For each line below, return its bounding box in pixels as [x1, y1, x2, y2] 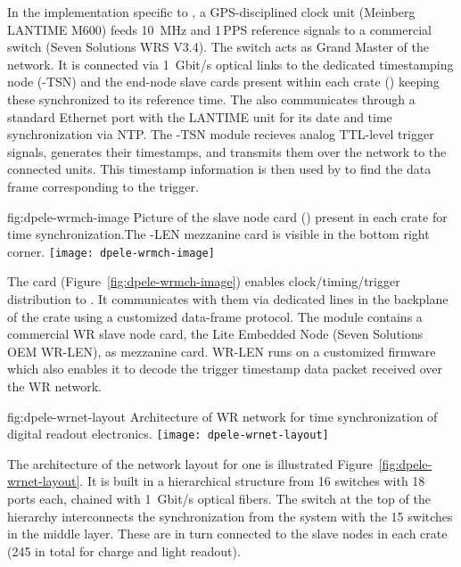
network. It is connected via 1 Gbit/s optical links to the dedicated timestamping [7, 54, 454, 73]
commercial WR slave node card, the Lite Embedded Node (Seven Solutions [7, 325, 424, 343]
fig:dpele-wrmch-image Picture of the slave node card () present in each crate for [7, 207, 448, 226]
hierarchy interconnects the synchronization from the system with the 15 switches [7, 506, 453, 525]
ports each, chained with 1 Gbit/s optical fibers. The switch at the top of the [7, 489, 431, 507]
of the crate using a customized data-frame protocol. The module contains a [7, 307, 423, 325]
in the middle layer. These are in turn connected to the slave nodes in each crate [7, 524, 448, 543]
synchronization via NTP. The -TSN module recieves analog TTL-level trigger [7, 125, 434, 144]
